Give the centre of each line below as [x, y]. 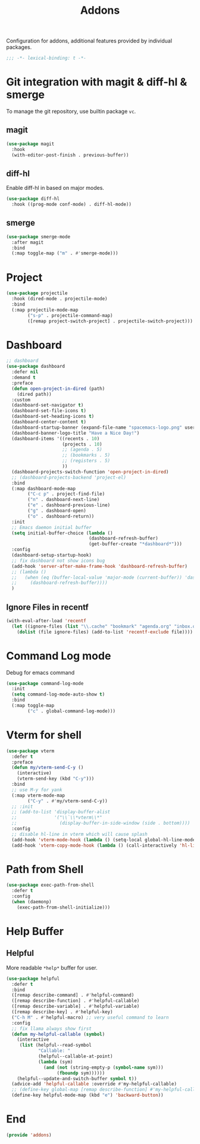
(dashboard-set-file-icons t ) [49, 411]
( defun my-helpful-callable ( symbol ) [58, 1034]
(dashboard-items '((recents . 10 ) [56, 439]
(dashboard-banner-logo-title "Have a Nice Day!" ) [76, 433]
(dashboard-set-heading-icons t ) [53, 416]
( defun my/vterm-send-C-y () [48, 768]
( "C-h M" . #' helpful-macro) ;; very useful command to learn [90, 1017]
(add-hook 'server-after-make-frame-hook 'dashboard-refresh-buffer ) [99, 566]
